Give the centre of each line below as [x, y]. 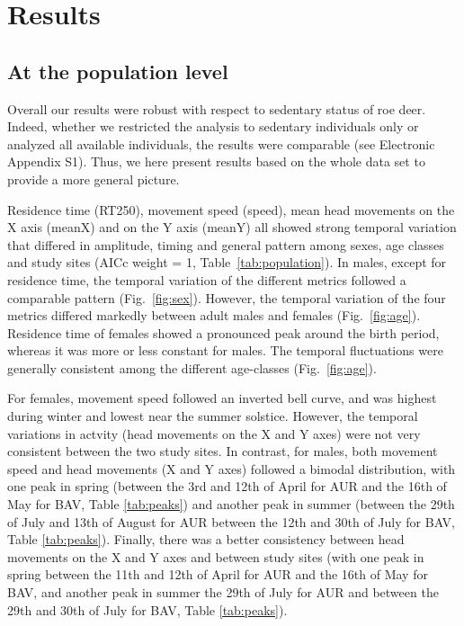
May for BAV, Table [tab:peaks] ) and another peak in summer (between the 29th [231, 504]
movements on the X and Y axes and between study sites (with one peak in [216, 556]
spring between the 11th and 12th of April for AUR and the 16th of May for [218, 574]
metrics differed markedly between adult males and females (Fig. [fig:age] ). [214, 315]
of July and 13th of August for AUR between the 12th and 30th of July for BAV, [231, 521]
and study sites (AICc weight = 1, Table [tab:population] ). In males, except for [227, 262]
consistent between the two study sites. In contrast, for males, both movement [223, 451]
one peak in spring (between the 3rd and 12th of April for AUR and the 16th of [227, 486]
